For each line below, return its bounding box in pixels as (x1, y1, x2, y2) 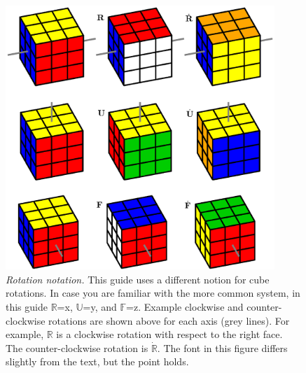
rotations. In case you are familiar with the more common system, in (6, 286, 300, 300)
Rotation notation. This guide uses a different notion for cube (6, 272, 270, 286)
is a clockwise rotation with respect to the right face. (56, 327, 283, 342)
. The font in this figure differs (157, 340, 288, 355)
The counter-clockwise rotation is (6, 340, 148, 355)
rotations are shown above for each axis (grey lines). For (48, 313, 290, 328)
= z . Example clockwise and (126, 300, 244, 314)
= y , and (83, 300, 117, 314)
